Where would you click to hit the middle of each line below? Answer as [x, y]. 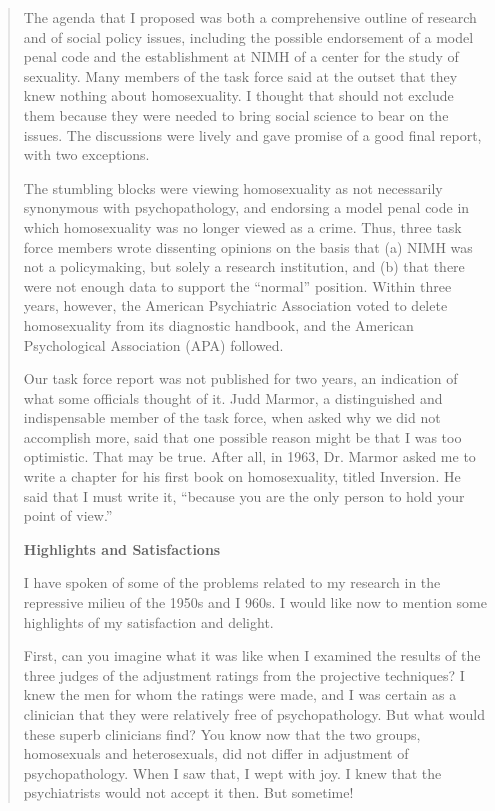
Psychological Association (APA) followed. [153, 344]
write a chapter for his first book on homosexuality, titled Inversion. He [242, 476]
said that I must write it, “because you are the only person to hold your [244, 495]
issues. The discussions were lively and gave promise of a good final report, [252, 134]
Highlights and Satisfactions [122, 548]
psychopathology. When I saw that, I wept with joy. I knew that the [232, 772]
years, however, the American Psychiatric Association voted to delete [235, 305]
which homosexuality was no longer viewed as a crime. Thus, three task [242, 226]
